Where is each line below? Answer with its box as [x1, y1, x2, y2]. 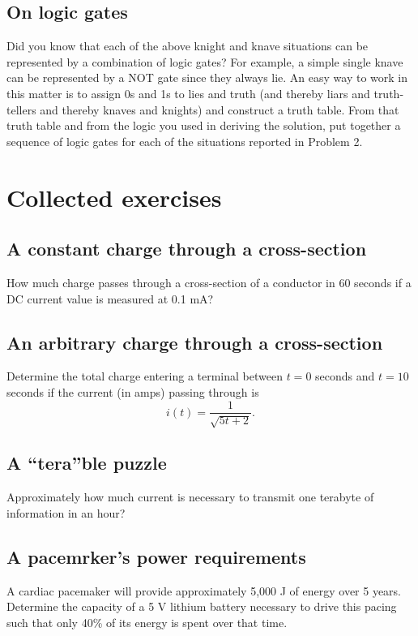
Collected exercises [6, 180, 222, 213]
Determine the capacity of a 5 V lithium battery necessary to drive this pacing [6, 598, 397, 615]
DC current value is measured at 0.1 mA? [6, 290, 214, 307]
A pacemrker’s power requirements [6, 544, 306, 569]
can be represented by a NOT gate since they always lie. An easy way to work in [6, 69, 408, 86]
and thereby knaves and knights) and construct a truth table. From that [40, 101, 399, 118]
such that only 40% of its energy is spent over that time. [6, 613, 288, 630]
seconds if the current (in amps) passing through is [6, 383, 259, 400]
